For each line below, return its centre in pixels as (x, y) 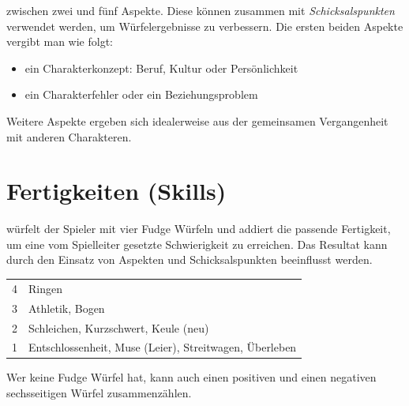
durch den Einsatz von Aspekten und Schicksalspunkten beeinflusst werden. (189, 259)
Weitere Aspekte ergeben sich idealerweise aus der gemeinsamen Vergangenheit (197, 120)
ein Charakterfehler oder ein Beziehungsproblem (141, 94)
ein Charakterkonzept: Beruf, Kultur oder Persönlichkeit (161, 68)
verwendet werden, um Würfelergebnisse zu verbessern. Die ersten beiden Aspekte (205, 26)
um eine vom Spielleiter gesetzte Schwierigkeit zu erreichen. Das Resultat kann (197, 244)
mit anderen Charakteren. (69, 136)
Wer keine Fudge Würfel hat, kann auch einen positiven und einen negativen (191, 377)
